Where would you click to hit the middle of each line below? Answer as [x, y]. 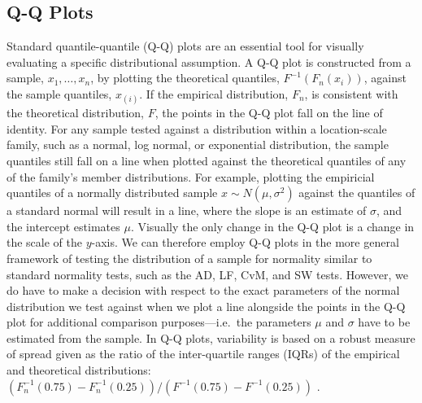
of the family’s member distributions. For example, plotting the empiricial [191, 176]
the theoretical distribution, [75, 113]
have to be [384, 322]
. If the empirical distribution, [214, 93]
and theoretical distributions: [79, 370]
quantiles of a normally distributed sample [112, 193]
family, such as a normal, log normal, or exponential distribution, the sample [198, 145]
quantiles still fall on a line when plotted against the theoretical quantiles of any [207, 160]
